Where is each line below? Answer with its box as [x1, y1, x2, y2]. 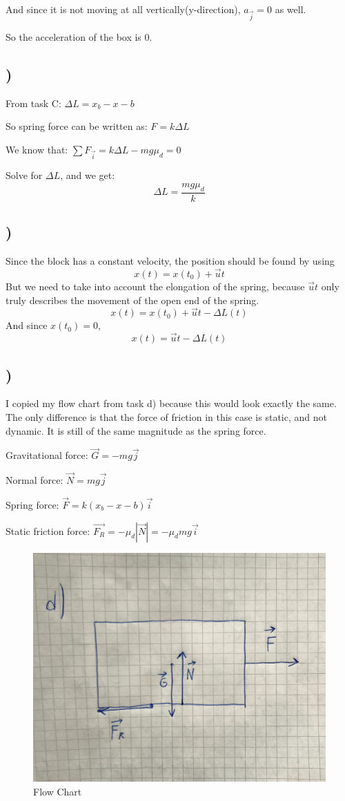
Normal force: [6, 473, 63, 487]
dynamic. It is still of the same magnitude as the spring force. [6, 423, 266, 437]
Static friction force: [6, 523, 90, 538]
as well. [275, 2, 306, 16]
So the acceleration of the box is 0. [6, 29, 152, 44]
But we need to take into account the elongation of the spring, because [6, 279, 305, 293]
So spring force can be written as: [6, 119, 148, 133]
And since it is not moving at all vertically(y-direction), [6, 2, 241, 16]
